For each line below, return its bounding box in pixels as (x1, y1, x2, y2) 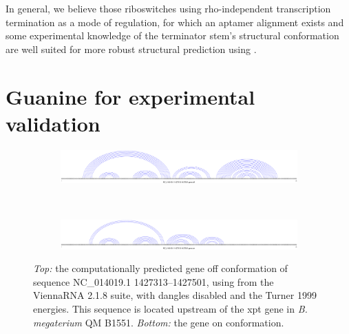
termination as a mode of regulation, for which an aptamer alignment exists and (6, 14, 344, 29)
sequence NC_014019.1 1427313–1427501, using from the (33, 274, 274, 289)
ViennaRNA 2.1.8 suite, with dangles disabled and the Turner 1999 (33, 288, 317, 302)
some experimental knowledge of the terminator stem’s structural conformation (6, 28, 339, 43)
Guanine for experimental (6, 82, 255, 110)
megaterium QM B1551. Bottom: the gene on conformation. (33, 315, 284, 329)
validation (6, 109, 101, 137)
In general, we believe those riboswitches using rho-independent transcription (6, 1, 331, 15)
